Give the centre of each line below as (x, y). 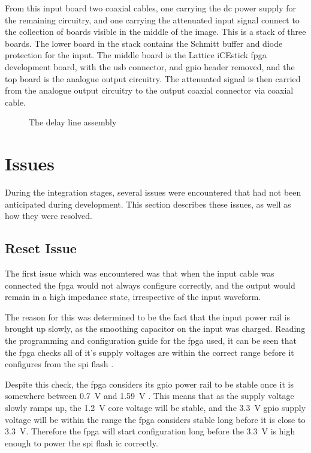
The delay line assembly (73, 122)
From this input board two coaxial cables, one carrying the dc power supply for (151, 8)
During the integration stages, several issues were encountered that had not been (153, 192)
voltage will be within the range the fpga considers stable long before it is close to (155, 419)
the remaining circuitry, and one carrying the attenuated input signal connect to (152, 19)
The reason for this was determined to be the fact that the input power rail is (148, 316)
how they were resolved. (49, 216)
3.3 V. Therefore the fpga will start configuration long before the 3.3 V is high (150, 431)
